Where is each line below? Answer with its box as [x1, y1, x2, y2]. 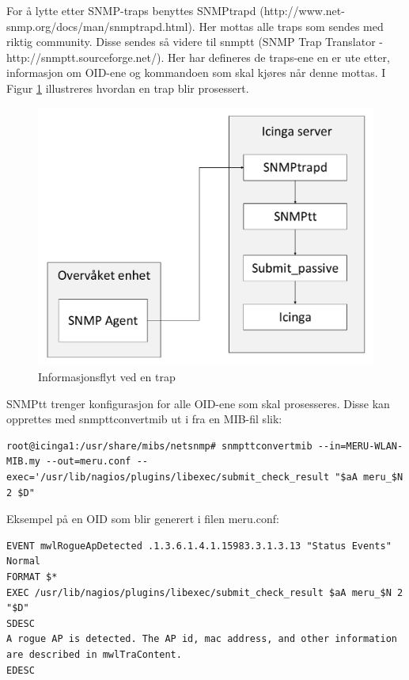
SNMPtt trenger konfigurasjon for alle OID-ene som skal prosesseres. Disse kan [6, 395, 390, 411]
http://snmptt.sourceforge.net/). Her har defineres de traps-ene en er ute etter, [6, 48, 390, 65]
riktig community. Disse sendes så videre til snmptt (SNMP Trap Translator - [6, 33, 383, 50]
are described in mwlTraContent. [6, 648, 182, 660]
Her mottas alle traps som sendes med [199, 17, 384, 34]
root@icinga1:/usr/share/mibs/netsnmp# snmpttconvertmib [6, 440, 312, 452]
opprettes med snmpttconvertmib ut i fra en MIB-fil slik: [6, 411, 282, 427]
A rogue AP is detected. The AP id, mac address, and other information [6, 633, 397, 645]
